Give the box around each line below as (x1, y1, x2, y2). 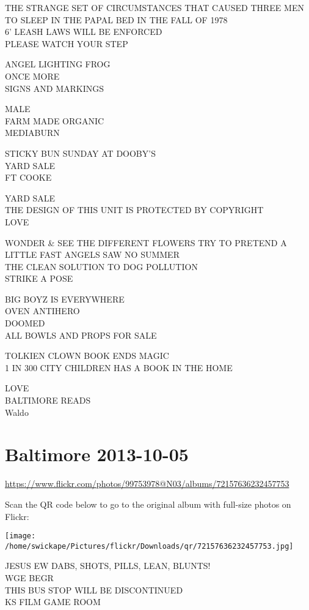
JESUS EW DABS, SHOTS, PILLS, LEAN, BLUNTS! (5, 559, 211, 572)
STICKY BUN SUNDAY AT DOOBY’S (5, 146, 156, 159)
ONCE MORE (5, 69, 60, 82)
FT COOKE (5, 171, 52, 184)
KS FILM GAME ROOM (5, 595, 101, 608)
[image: (5, 532, 36, 541)
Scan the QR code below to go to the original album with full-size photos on (5, 497, 291, 510)
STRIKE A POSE (5, 272, 73, 285)
